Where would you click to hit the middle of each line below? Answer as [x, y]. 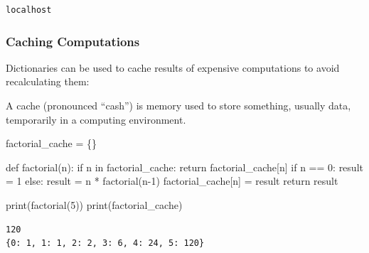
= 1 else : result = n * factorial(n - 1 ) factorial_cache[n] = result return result [172, 181]
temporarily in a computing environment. [96, 119]
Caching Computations [73, 41]
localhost [29, 10]
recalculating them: [48, 81]
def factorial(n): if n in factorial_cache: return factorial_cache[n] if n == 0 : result [184, 167]
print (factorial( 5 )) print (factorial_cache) [94, 204]
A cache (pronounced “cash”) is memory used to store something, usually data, [178, 105]
